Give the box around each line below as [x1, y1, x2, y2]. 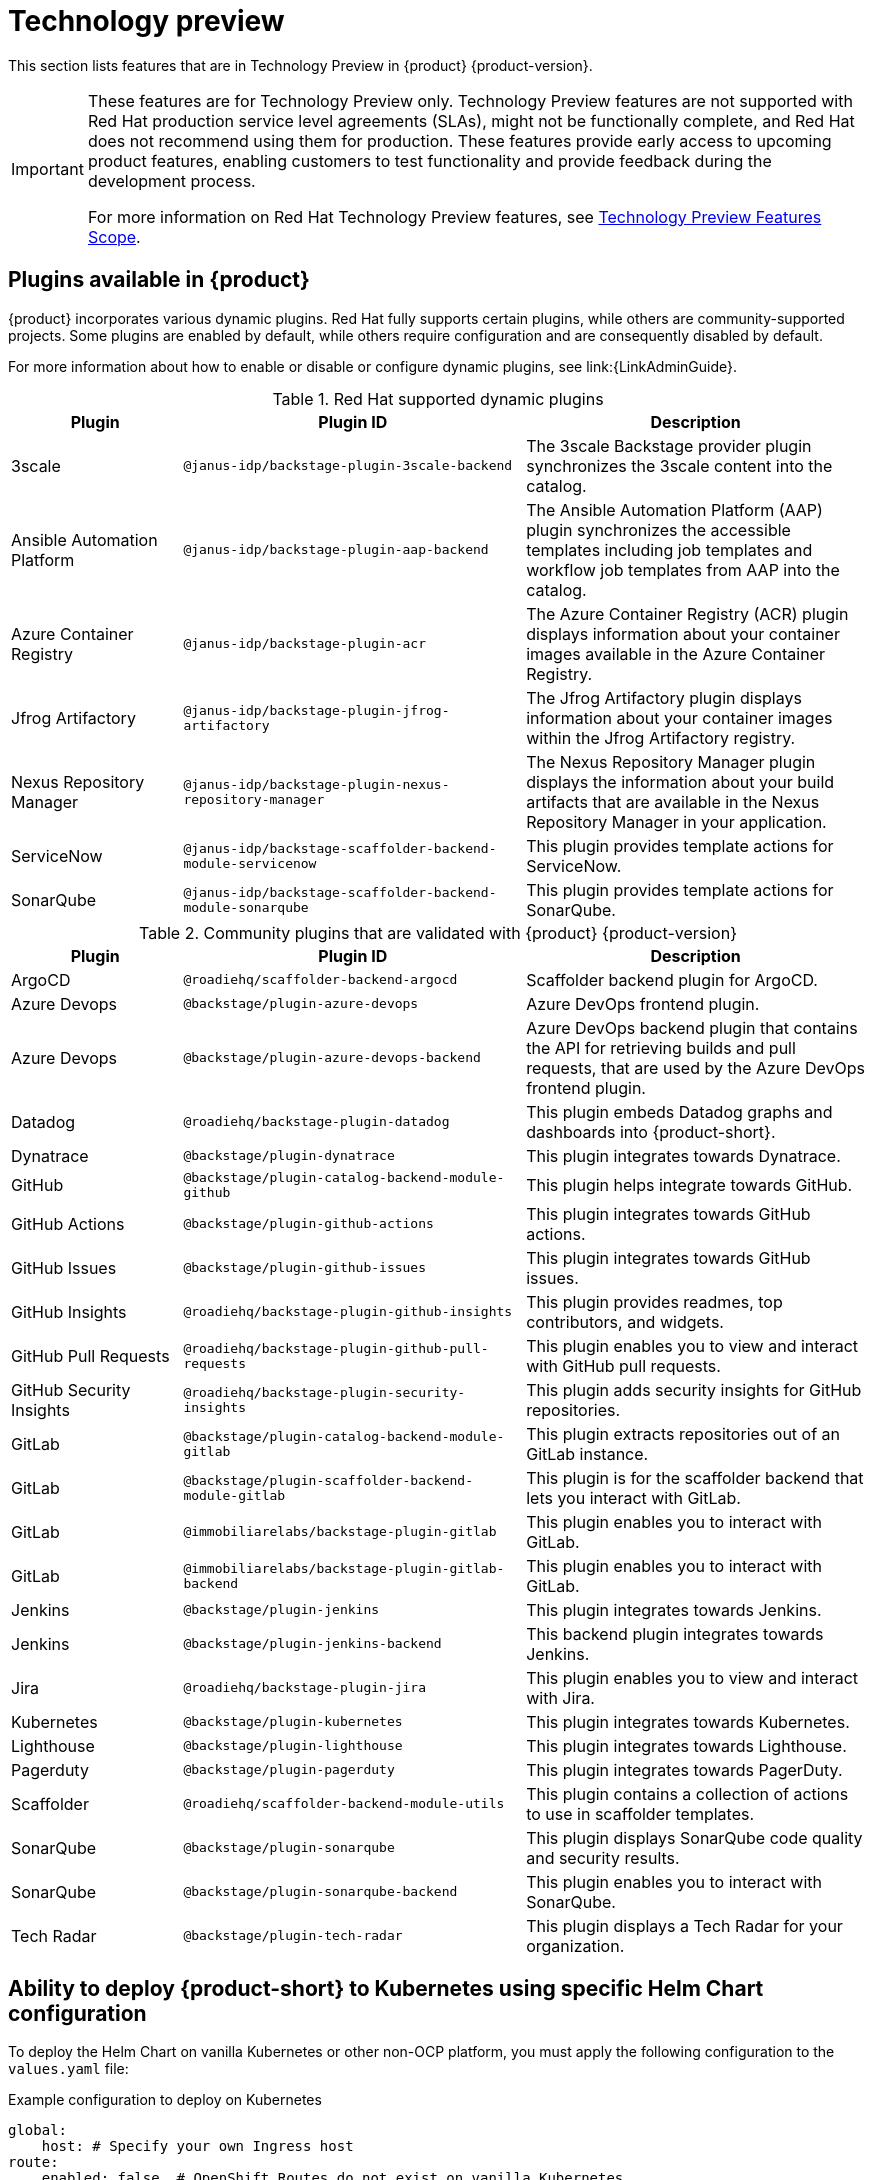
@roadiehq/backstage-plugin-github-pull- [183, 1340, 489, 1356]
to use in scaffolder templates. [526, 1803, 755, 1824]
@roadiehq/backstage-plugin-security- [183, 1384, 466, 1400]
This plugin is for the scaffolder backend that [526, 1467, 864, 1488]
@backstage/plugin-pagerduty [183, 1762, 395, 1778]
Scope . [87, 226, 141, 247]
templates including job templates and [526, 539, 813, 560]
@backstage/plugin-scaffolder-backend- [183, 1472, 473, 1488]
